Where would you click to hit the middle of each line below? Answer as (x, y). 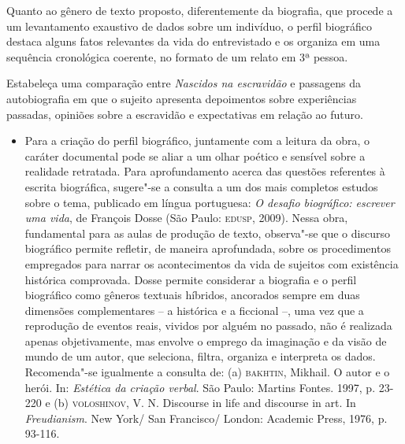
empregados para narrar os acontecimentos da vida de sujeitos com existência (212, 263)
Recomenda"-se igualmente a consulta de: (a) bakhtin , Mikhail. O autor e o (207, 372)
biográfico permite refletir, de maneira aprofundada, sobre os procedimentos (208, 248)
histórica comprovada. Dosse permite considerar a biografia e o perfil (191, 279)
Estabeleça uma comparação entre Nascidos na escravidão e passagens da (184, 83)
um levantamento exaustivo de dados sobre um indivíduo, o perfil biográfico (189, 26)
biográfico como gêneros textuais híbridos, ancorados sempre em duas (192, 295)
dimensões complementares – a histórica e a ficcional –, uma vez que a (194, 310)
